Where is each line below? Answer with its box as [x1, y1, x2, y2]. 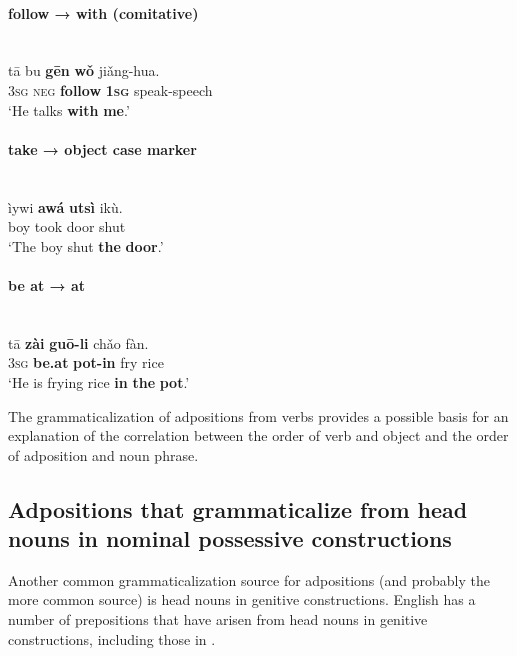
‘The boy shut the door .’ [8, 235, 164, 256]
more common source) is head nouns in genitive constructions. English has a [8, 589, 476, 610]
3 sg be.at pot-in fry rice [8, 352, 164, 373]
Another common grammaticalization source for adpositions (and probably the [8, 569, 490, 590]
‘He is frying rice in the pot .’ [8, 371, 190, 392]
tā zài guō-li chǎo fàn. [8, 332, 149, 353]
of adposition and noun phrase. [8, 444, 199, 465]
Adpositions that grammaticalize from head [8, 493, 468, 524]
